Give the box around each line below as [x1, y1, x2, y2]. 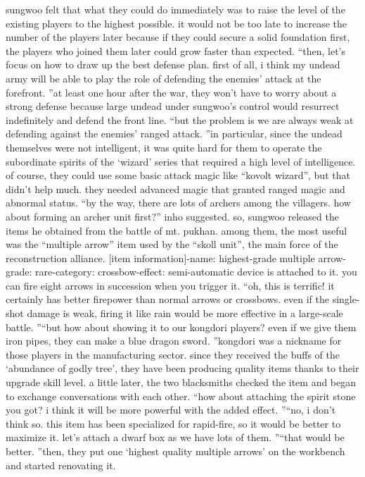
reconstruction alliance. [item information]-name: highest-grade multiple [6, 250, 315, 265]
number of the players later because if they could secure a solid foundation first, [6, 30, 350, 44]
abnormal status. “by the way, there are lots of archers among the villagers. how [6, 195, 351, 210]
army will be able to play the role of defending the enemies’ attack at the [6, 70, 321, 85]
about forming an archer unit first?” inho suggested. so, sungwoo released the [6, 209, 339, 223]
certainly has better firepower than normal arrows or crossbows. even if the [6, 292, 329, 306]
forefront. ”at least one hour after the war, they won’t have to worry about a [6, 85, 337, 99]
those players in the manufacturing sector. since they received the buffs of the [6, 347, 340, 361]
